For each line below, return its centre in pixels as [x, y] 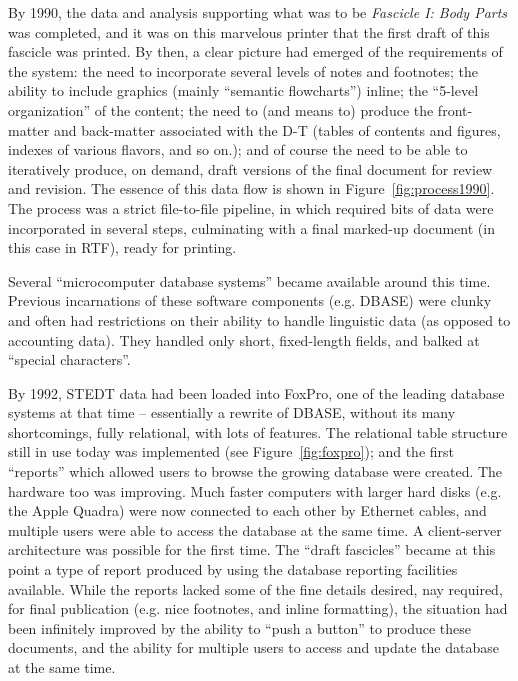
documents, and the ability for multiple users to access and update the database [253, 647]
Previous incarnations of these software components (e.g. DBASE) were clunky [250, 300]
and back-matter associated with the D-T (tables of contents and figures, [277, 129]
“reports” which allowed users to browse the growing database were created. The [255, 471]
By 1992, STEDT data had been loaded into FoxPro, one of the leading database [256, 392]
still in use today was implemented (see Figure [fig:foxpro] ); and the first [231, 451]
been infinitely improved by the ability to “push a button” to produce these [240, 627]
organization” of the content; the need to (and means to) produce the [221, 109]
